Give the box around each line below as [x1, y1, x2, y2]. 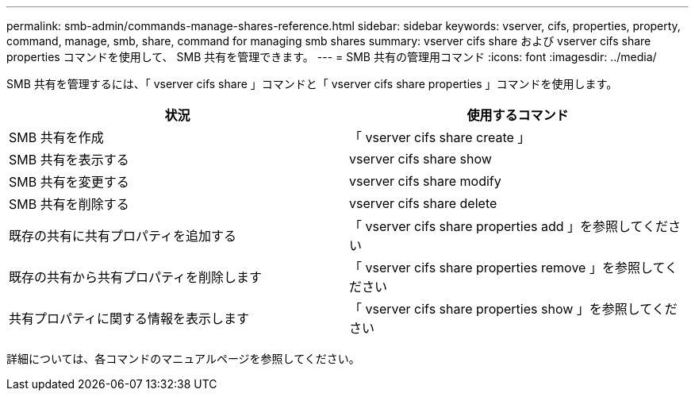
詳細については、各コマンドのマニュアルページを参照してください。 [6, 352, 360, 365]
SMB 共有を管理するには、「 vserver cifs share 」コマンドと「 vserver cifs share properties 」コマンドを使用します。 [6, 77, 618, 91]
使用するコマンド [467, 107, 569, 123]
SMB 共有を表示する [9, 152, 129, 168]
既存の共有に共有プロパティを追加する [9, 228, 237, 244]
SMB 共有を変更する [9, 174, 129, 190]
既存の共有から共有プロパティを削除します [9, 269, 263, 285]
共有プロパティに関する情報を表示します [9, 310, 250, 326]
